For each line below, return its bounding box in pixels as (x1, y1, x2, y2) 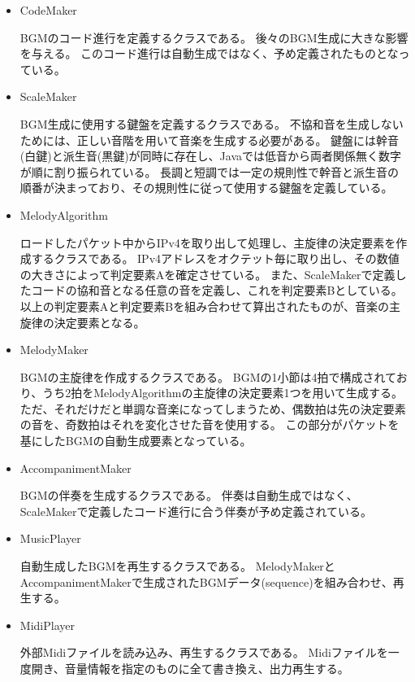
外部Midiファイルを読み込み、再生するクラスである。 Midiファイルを (19, 644, 388, 661)
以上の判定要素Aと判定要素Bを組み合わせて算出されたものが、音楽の (19, 297, 389, 314)
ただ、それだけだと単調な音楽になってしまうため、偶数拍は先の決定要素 (19, 400, 406, 417)
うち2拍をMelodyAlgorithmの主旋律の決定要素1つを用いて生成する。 (42, 384, 403, 401)
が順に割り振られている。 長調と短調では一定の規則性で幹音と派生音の (19, 163, 400, 180)
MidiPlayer (19, 616, 75, 633)
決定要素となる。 (54, 313, 145, 330)
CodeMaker (19, 2, 77, 18)
